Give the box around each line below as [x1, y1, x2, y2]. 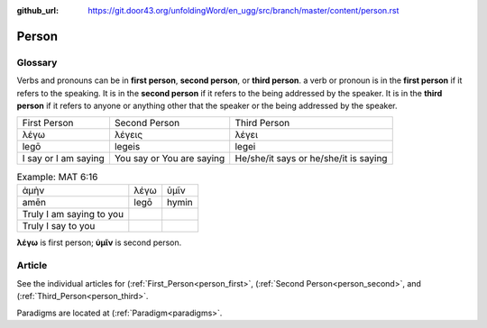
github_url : [16, 5, 59, 15]
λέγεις [114, 129, 143, 141]
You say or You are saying [114, 152, 225, 165]
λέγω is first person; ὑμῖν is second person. [16, 237, 182, 248]
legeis [114, 141, 141, 153]
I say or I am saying [22, 152, 105, 165]
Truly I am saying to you [22, 207, 124, 220]
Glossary [16, 56, 58, 68]
